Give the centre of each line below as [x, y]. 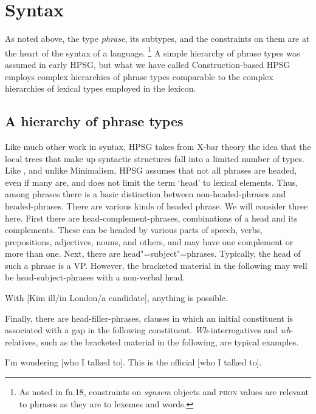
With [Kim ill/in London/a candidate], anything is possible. [116, 298]
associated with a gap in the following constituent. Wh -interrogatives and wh [148, 330]
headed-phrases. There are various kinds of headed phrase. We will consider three [156, 205]
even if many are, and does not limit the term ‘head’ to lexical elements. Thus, [152, 182]
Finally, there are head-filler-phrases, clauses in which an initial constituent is [149, 318]
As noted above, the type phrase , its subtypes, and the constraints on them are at [157, 39]
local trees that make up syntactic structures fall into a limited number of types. [155, 158]
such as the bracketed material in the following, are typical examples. [170, 341]
